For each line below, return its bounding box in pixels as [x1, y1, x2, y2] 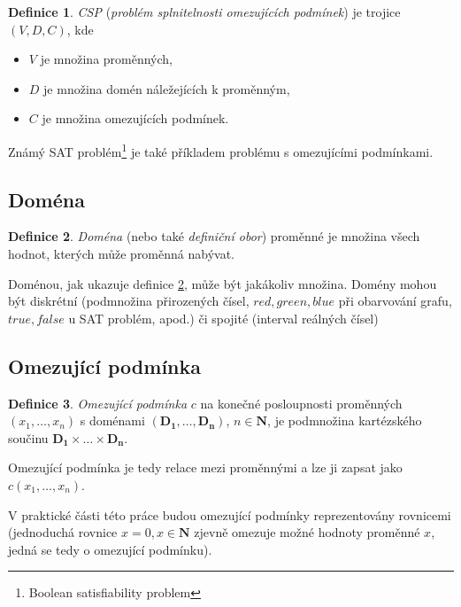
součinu [8, 428, 49, 447]
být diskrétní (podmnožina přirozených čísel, [8, 292, 250, 310]
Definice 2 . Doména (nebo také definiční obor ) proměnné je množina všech [8, 227, 420, 245]
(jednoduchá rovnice [8, 523, 118, 541]
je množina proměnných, [40, 50, 173, 68]
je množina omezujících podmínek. [42, 109, 229, 128]
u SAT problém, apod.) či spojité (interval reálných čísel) [68, 308, 379, 327]
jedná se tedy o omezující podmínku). [8, 540, 212, 558]
